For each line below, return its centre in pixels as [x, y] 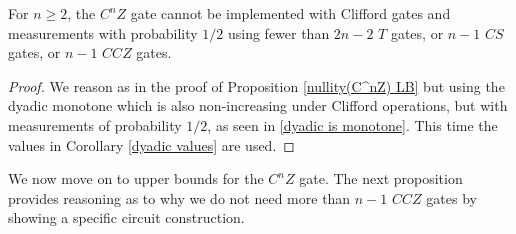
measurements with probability [103, 32]
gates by [451, 197]
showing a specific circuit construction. [126, 217]
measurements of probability [95, 124]
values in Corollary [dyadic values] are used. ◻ [151, 144]
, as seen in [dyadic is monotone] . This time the [352, 124]
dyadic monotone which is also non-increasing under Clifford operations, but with [258, 105]
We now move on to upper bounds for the [136, 178]
